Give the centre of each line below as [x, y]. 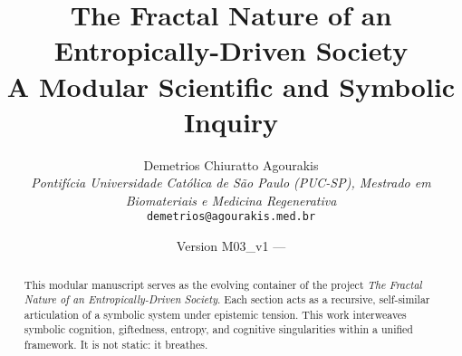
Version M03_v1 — [231, 246]
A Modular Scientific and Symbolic [231, 86]
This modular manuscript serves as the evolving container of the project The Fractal [223, 284]
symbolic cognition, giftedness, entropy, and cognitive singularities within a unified [218, 329]
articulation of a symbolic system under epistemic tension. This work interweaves [215, 314]
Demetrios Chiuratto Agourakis [231, 164]
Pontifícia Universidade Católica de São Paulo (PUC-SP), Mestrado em [231, 183]
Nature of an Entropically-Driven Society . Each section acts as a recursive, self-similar [227, 299]
